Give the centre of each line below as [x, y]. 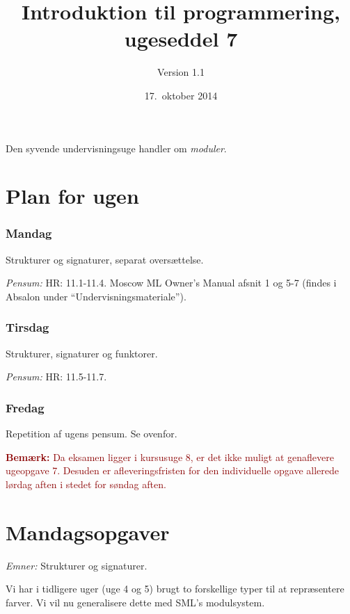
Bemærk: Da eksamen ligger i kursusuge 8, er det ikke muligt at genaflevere [170, 457]
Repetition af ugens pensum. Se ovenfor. [92, 434]
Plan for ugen [72, 196]
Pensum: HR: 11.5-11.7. [56, 377]
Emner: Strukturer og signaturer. [77, 565]
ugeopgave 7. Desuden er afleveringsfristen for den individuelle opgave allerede [172, 470]
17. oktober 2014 [181, 95]
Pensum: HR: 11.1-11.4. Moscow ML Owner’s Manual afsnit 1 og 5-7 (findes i [171, 283]
